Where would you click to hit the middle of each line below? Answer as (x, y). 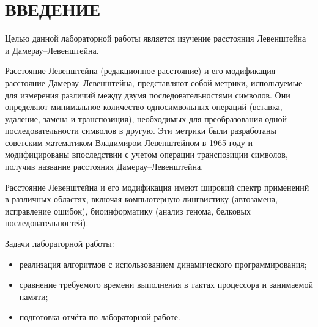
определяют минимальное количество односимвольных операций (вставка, (144, 107)
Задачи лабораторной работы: (60, 244)
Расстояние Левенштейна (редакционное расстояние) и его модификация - (143, 71)
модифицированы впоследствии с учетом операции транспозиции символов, (146, 154)
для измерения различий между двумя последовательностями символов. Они (148, 94)
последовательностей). (47, 223)
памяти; (34, 296)
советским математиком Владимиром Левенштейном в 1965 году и (129, 142)
